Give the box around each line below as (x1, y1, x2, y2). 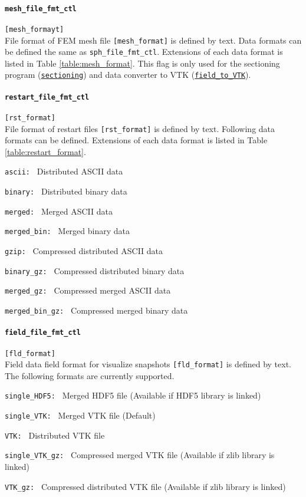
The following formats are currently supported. (5, 369, 175, 381)
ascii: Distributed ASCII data (5, 165, 123, 177)
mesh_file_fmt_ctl (5, 4, 77, 13)
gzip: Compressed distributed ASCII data (5, 245, 163, 257)
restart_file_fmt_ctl (5, 93, 90, 101)
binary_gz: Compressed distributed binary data (5, 264, 185, 277)
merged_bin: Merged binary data (5, 225, 130, 237)
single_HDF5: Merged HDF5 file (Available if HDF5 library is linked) (5, 389, 261, 401)
